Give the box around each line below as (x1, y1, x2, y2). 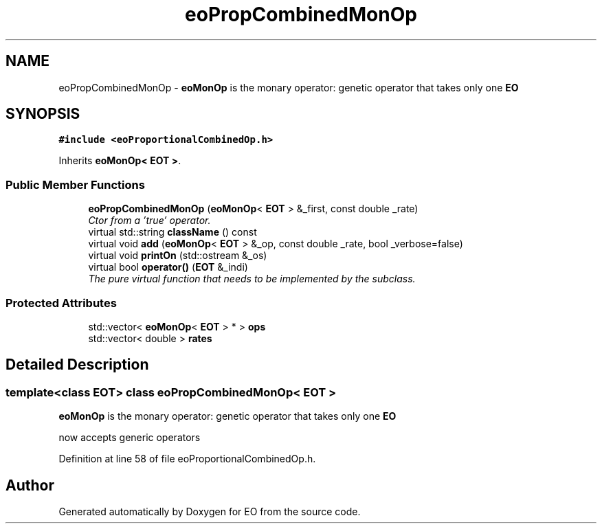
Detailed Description (5, 356, 149, 374)
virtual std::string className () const (88, 226, 257, 238)
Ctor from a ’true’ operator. (88, 214, 211, 227)
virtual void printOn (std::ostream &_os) (88, 249, 267, 262)
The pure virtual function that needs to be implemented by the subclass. (88, 273, 416, 285)
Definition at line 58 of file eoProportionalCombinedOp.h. (58, 453, 316, 465)
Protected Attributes (5, 295, 117, 310)
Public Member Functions (5, 177, 145, 192)
